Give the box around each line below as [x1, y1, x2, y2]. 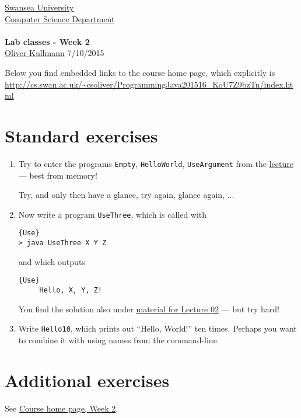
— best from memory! [18, 169, 97, 181]
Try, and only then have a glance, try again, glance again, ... [18, 189, 235, 201]
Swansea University [5, 1, 74, 13]
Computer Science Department [5, 12, 115, 25]
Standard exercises [5, 123, 158, 147]
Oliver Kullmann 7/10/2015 [5, 47, 104, 59]
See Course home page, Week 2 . [5, 402, 118, 414]
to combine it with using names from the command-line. [18, 333, 219, 346]
